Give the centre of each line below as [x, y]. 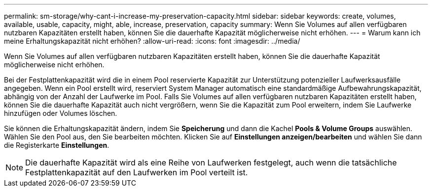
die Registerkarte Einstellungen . [57, 145]
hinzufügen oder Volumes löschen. [61, 113]
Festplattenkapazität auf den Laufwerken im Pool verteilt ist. [137, 172]
